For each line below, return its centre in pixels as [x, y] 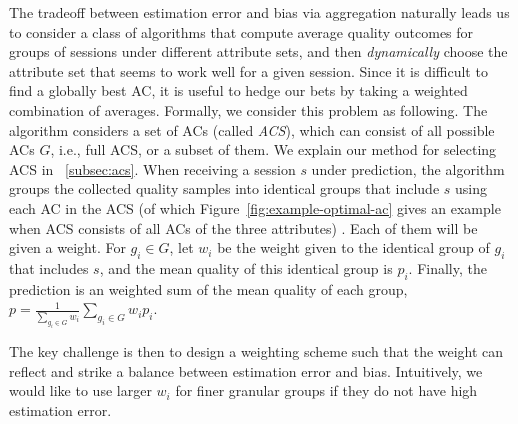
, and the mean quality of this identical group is [246, 267]
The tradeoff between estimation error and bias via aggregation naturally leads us [259, 12]
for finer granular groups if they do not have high [326, 390]
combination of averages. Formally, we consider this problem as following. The [248, 109]
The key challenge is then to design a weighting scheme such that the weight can [256, 350]
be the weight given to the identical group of [353, 247]
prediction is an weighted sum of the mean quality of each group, [208, 288]
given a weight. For [67, 247]
